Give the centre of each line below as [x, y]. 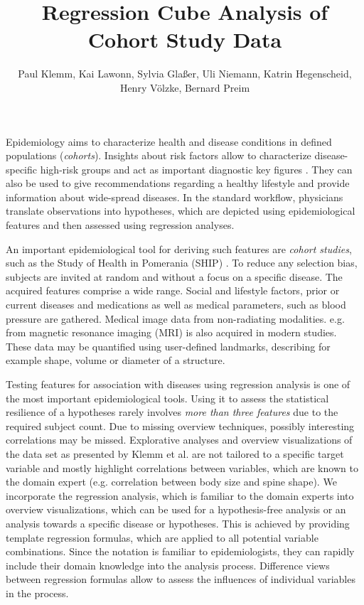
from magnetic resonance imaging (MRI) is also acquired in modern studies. [171, 332]
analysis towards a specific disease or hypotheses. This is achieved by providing [178, 523]
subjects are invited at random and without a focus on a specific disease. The [174, 276]
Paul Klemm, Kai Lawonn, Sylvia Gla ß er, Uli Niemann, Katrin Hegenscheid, [185, 74]
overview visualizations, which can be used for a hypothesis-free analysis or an [176, 509]
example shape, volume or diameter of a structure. [116, 360]
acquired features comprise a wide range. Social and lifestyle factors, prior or [173, 290]
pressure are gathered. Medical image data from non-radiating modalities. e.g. [175, 318]
